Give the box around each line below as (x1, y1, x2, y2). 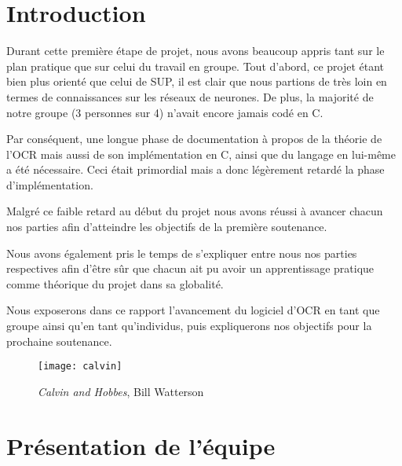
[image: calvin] (38, 361, 122, 372)
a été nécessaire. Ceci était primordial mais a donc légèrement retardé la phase (6, 161, 385, 178)
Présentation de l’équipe (6, 429, 276, 461)
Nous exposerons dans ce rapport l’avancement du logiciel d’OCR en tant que (6, 302, 380, 318)
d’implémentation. (6, 176, 93, 193)
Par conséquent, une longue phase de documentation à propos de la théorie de (6, 130, 382, 147)
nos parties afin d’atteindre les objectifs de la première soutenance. (6, 218, 327, 235)
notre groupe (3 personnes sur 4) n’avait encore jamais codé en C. (6, 104, 323, 120)
